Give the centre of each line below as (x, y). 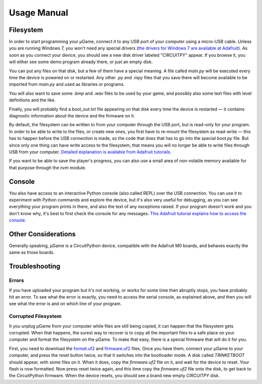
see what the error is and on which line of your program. (65, 304)
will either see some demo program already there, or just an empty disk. (81, 62)
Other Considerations (42, 234)
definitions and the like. (32, 100)
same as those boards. (32, 252)
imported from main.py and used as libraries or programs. (67, 84)
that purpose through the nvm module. (48, 167)
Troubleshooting (35, 266)
